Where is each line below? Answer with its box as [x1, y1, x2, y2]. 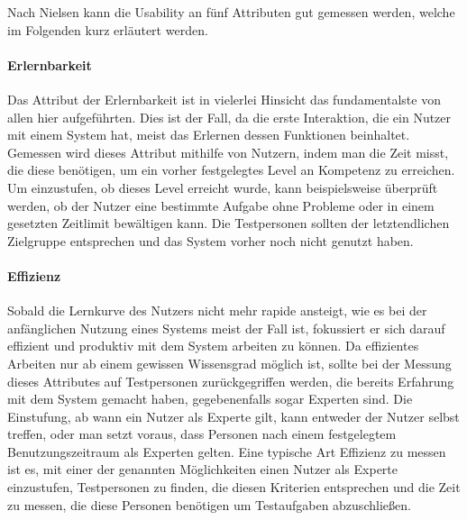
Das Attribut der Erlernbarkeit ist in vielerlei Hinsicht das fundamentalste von [7, 89, 441, 108]
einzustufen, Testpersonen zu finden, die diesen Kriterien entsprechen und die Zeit [7, 478, 461, 497]
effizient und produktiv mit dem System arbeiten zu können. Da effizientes [7, 336, 419, 355]
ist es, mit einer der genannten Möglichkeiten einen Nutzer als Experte [7, 460, 398, 479]
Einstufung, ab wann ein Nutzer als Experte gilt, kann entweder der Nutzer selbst [7, 406, 460, 425]
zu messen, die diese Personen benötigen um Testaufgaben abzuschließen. [7, 495, 411, 514]
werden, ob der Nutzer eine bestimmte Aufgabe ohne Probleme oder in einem [7, 196, 435, 214]
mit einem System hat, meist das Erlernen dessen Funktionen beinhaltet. [7, 125, 410, 144]
